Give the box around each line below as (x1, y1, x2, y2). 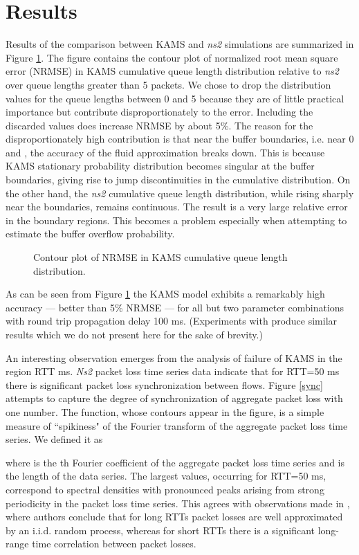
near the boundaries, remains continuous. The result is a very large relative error (6, 199, 348, 214)
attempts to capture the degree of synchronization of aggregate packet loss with (6, 391, 343, 406)
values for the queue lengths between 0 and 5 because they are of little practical (6, 91, 344, 105)
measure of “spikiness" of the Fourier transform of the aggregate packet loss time (6, 418, 348, 433)
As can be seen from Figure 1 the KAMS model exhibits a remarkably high (6, 286, 325, 301)
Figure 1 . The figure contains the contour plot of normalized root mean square (6, 50, 338, 64)
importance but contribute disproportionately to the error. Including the (6, 104, 313, 119)
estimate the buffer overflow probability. (6, 226, 175, 241)
